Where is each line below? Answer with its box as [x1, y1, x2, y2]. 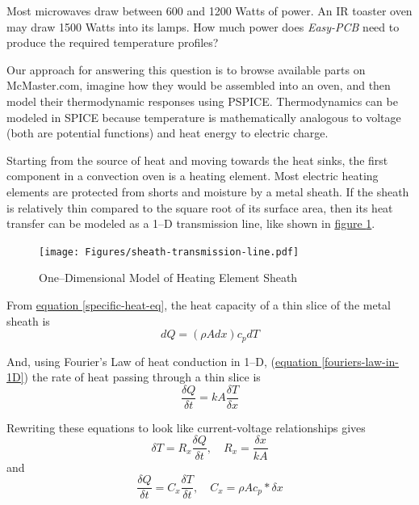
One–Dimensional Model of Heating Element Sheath [39, 269, 298, 286]
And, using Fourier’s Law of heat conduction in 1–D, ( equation [6, 352, 318, 369]
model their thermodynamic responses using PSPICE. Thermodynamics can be [6, 92, 398, 109]
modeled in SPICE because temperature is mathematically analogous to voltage [6, 108, 401, 125]
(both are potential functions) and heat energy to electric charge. [6, 124, 329, 141]
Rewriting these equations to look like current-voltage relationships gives [6, 419, 366, 436]
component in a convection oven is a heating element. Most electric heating [6, 167, 379, 184]
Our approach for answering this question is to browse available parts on [6, 61, 366, 78]
